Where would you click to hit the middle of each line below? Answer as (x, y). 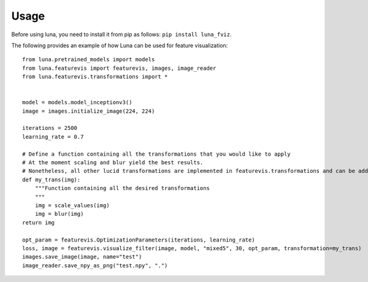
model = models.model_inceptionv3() (77, 102)
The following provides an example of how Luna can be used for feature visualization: (120, 45)
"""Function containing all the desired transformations (122, 188)
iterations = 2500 (50, 128)
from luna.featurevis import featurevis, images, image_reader (119, 68)
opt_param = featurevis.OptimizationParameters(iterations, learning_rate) (139, 240)
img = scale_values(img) (72, 205)
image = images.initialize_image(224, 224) (89, 111)
